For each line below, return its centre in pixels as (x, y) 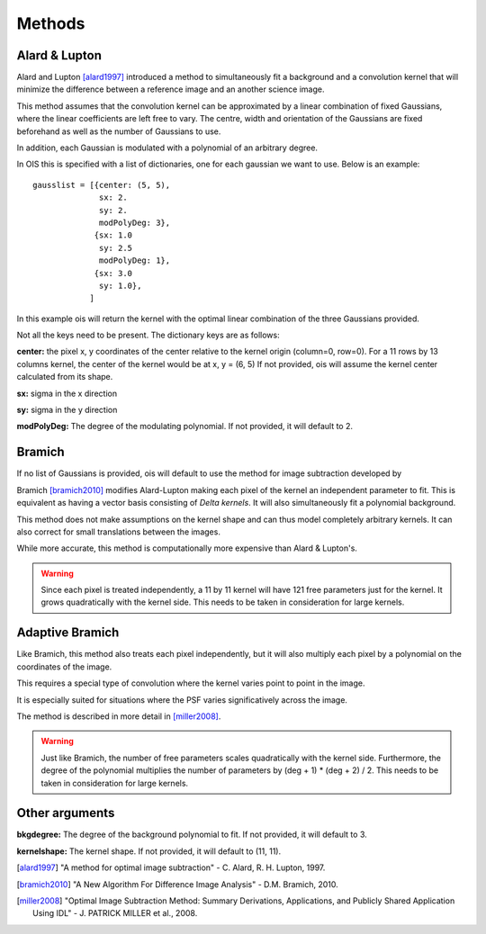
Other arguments (66, 813)
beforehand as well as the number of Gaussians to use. (119, 131)
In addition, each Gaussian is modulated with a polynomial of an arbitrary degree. (167, 148)
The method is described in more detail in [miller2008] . (119, 716)
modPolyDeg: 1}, (135, 260)
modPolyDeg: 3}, (135, 222)
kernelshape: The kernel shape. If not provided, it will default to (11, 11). (149, 851)
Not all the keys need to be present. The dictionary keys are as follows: (148, 335)
